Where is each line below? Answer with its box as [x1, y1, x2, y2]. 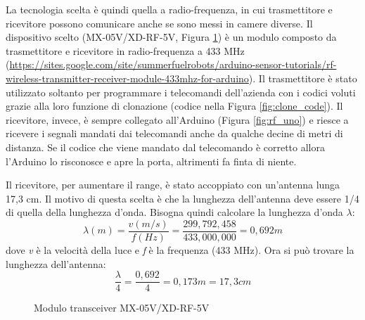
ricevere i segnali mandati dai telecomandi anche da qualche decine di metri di [6, 126, 343, 141]
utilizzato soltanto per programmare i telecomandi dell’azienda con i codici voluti [6, 84, 356, 99]
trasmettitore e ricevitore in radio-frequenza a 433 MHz [6, 43, 245, 58]
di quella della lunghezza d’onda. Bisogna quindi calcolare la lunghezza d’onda [6, 205, 343, 219]
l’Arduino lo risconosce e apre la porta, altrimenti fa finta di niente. [6, 153, 297, 168]
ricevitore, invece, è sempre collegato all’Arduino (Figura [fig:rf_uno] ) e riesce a [6, 112, 349, 127]
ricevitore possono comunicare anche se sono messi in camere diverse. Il [6, 15, 313, 30]
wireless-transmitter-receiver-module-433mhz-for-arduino [6, 70, 249, 85]
